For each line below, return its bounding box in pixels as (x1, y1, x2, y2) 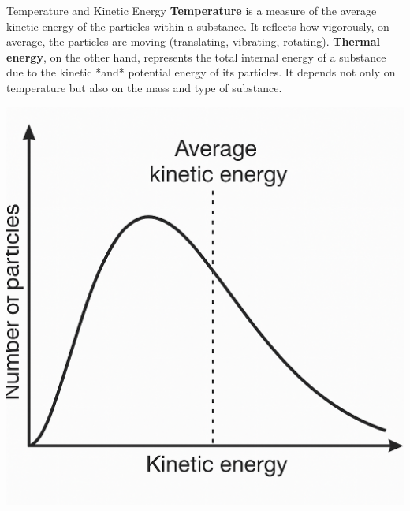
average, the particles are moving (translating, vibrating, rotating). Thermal (6, 33, 381, 50)
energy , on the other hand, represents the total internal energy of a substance (6, 48, 386, 65)
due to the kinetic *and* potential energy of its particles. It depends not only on (6, 64, 396, 80)
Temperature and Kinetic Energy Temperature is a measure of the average (6, 2, 377, 18)
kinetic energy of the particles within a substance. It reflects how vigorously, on (6, 17, 389, 34)
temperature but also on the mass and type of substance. (6, 79, 282, 95)
